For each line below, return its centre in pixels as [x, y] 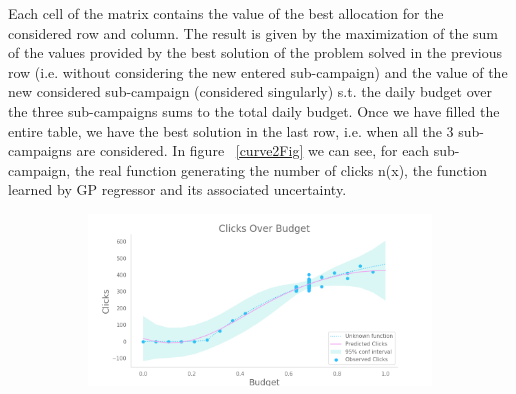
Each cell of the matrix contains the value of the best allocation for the [226, 13]
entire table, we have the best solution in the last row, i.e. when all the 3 [231, 130]
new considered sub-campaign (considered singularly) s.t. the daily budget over [250, 91]
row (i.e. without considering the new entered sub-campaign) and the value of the [258, 71]
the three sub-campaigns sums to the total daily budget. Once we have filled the [254, 110]
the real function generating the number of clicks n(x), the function [280, 169]
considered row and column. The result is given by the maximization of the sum [253, 32]
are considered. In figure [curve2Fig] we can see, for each [252, 150]
